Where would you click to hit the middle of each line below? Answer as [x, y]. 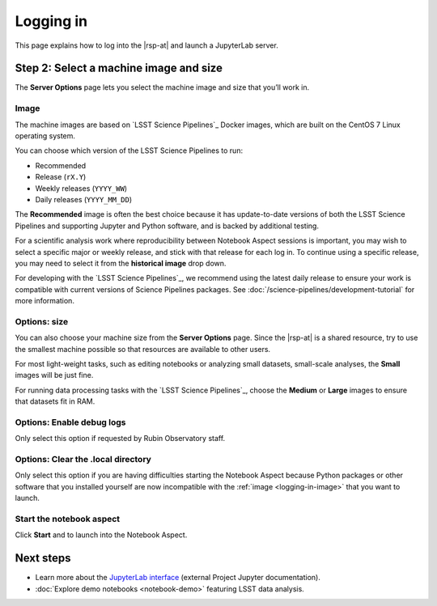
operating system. [45, 136]
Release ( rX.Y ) [61, 177]
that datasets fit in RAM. [55, 401]
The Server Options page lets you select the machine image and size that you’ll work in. [162, 87]
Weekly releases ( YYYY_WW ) [81, 188]
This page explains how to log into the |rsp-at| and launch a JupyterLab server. [146, 45]
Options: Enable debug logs [70, 422]
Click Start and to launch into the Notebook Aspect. [101, 535]
